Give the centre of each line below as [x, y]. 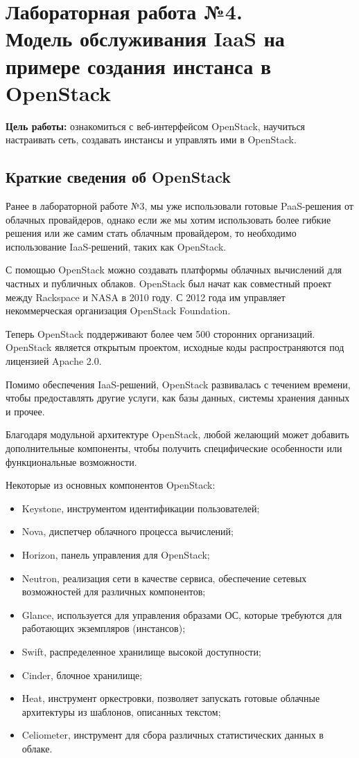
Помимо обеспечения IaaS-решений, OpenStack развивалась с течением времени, [178, 384]
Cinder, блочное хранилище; [82, 675]
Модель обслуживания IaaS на [145, 38]
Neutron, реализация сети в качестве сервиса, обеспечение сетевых [164, 578]
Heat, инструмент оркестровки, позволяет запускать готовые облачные [171, 698]
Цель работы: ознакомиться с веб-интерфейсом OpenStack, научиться [156, 126]
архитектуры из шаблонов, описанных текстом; [121, 711]
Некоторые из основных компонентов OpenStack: [111, 485]
